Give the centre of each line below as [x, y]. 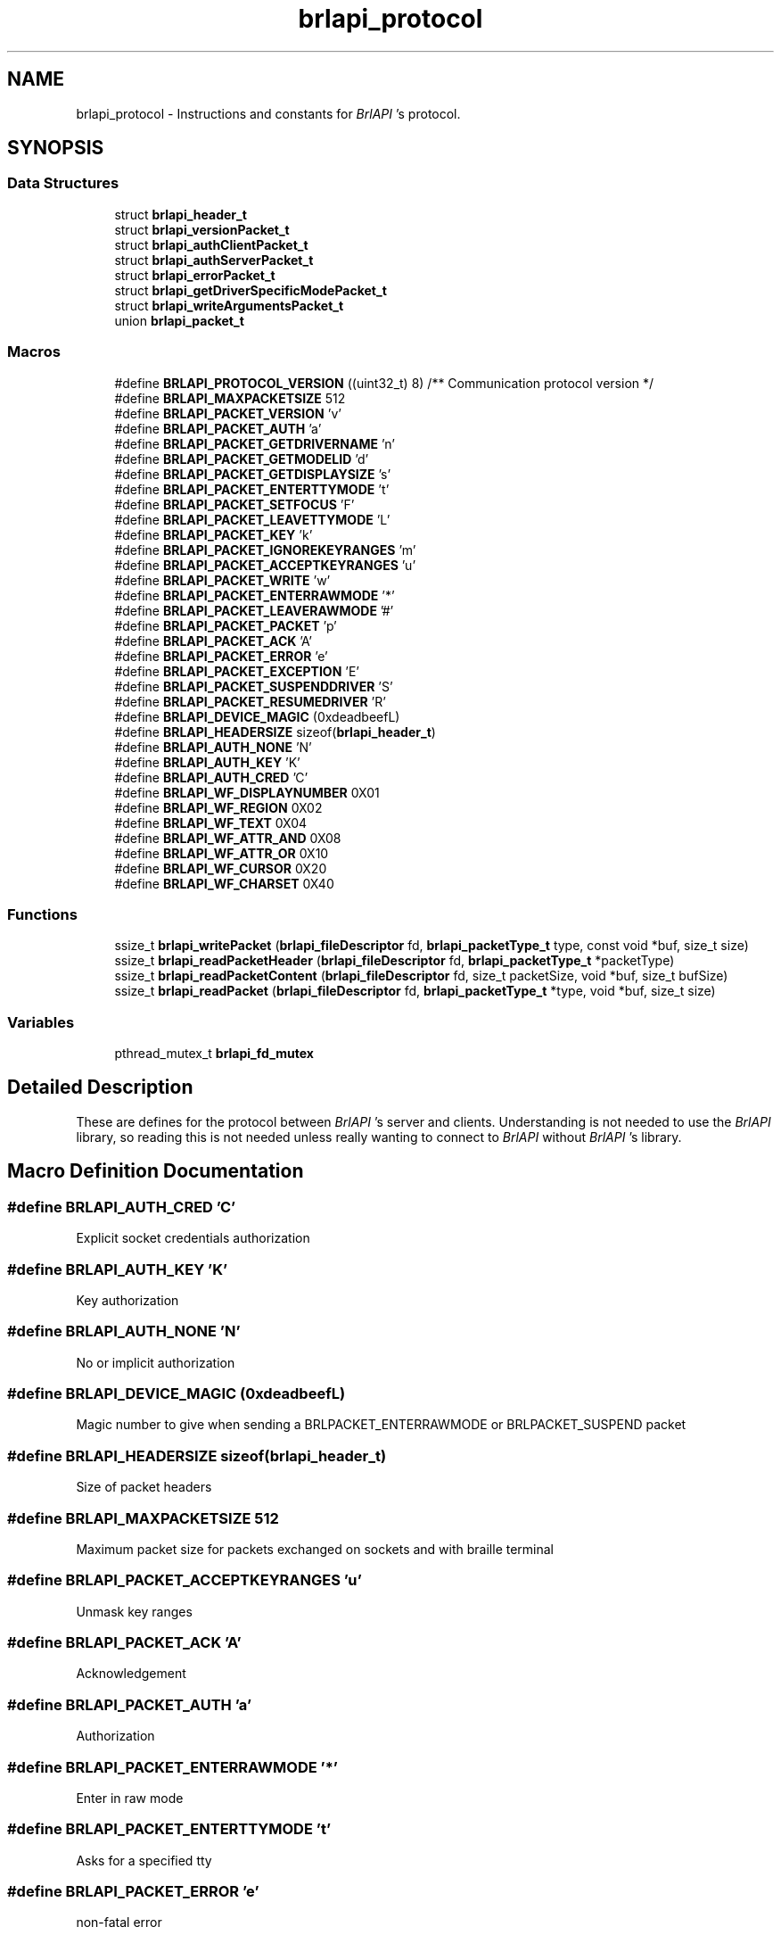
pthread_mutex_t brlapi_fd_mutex [214, 1054]
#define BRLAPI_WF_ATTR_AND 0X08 [228, 838]
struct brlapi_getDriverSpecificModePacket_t [251, 290]
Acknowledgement [131, 1674]
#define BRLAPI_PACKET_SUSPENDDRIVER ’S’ [254, 686]
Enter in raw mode [130, 1798]
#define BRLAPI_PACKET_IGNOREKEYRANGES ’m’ [265, 550]
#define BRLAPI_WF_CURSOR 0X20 [221, 868]
